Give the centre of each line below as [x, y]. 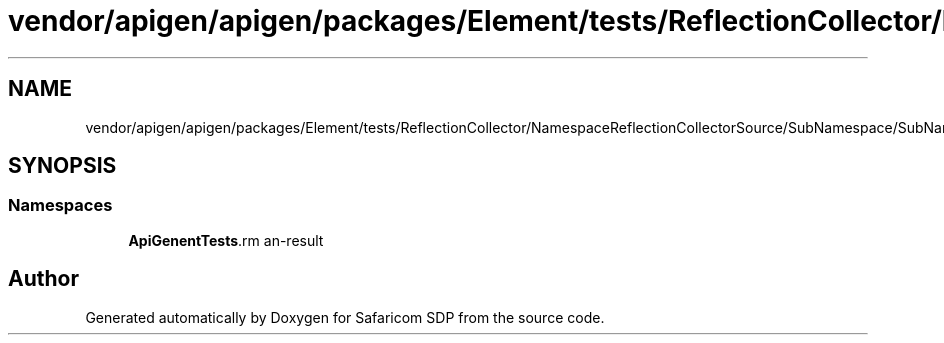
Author [43, 279]
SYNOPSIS [62, 166]
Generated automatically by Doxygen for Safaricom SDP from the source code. [345, 317]
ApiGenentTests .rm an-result [226, 240]
